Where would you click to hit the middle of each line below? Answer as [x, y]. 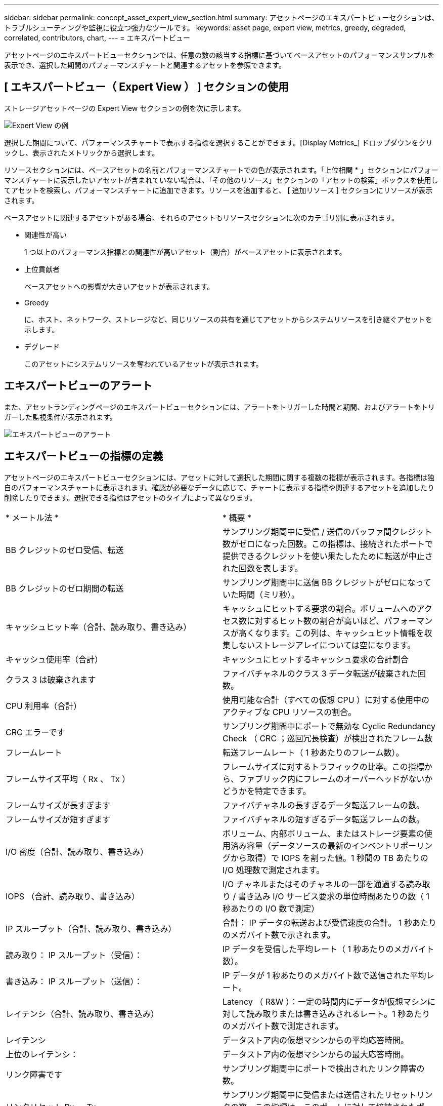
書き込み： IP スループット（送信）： [74, 981]
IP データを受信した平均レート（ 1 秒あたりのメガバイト [328, 949]
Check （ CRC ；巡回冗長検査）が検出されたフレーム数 [328, 738]
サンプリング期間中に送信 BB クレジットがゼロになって [327, 582]
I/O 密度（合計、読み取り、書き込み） [77, 852]
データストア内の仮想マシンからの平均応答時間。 [316, 1040]
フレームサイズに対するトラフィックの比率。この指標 [323, 766]
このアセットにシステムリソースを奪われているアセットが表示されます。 [144, 364]
